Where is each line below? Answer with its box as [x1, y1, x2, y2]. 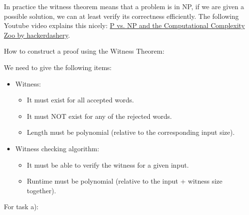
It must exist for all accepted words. [27, 95, 134, 105]
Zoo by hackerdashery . [4, 29, 70, 40]
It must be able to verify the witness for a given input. [27, 159, 189, 170]
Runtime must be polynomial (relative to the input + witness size [27, 176, 223, 186]
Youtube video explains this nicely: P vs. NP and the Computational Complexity [4, 20, 245, 30]
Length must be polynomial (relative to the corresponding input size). [27, 127, 235, 137]
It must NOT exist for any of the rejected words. [27, 111, 172, 121]
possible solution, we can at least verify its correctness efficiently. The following [4, 11, 239, 21]
